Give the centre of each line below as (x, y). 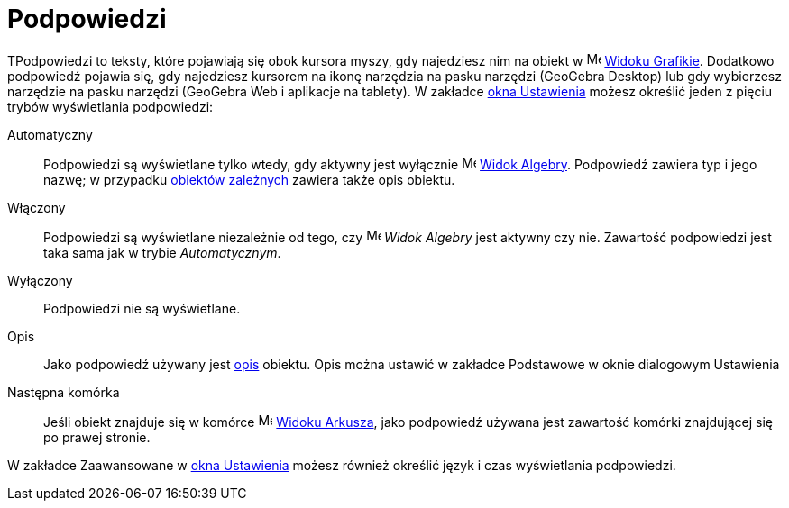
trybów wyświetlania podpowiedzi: (110, 106)
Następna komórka (64, 392)
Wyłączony (40, 280)
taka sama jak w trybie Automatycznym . (162, 252)
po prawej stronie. (97, 437)
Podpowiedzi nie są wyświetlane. (142, 308)
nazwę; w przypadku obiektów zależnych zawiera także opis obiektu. (249, 179)
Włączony (37, 207)
